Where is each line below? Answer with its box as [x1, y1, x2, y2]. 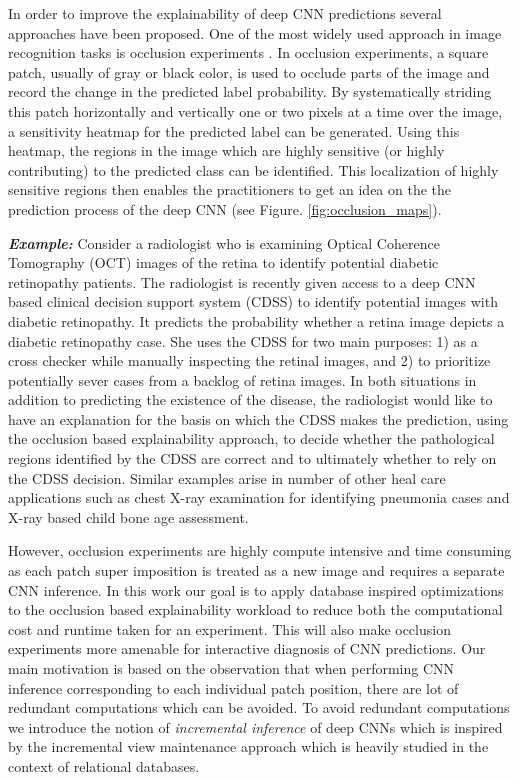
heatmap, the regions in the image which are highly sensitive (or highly [8, 140, 445, 161]
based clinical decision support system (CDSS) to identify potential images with [8, 291, 498, 312]
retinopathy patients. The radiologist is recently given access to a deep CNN [8, 271, 476, 292]
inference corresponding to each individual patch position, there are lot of [8, 677, 459, 698]
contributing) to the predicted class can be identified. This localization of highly [8, 159, 499, 180]
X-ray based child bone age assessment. [8, 506, 249, 527]
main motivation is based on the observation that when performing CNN [8, 658, 455, 678]
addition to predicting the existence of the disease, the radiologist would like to [8, 389, 493, 410]
